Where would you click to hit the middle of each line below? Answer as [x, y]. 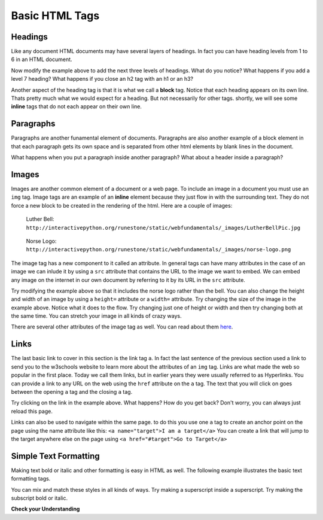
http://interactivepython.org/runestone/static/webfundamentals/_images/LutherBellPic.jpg [163, 228]
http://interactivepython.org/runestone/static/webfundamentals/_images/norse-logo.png [159, 250]
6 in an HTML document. [42, 59]
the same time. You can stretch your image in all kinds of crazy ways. [96, 316]
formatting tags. [31, 479]
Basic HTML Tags [55, 16]
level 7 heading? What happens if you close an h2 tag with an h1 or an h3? [102, 79]
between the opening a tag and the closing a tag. [72, 391]
